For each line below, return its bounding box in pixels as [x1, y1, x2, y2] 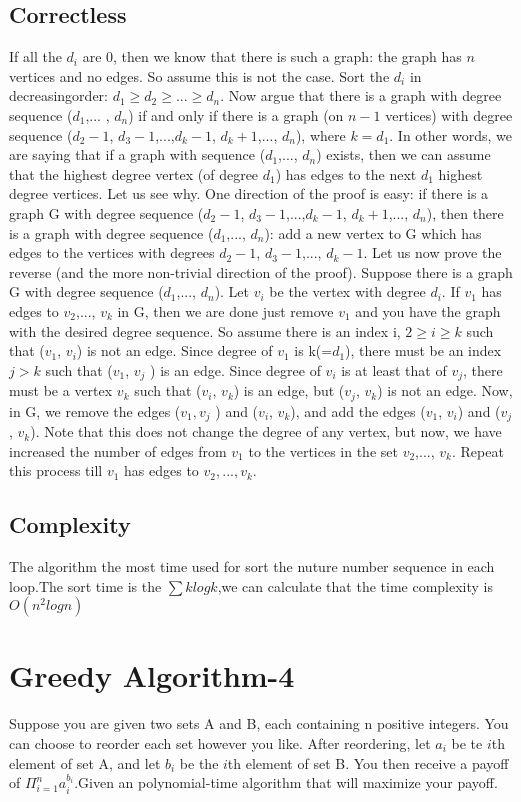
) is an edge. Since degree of [150, 359, 321, 380]
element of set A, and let [9, 752, 161, 773]
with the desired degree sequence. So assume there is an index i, [9, 320, 401, 341]
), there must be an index [345, 340, 502, 361]
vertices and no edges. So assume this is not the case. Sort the [9, 65, 390, 86]
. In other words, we [389, 124, 512, 145]
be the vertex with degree [269, 281, 426, 302]
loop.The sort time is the [9, 575, 162, 596]
